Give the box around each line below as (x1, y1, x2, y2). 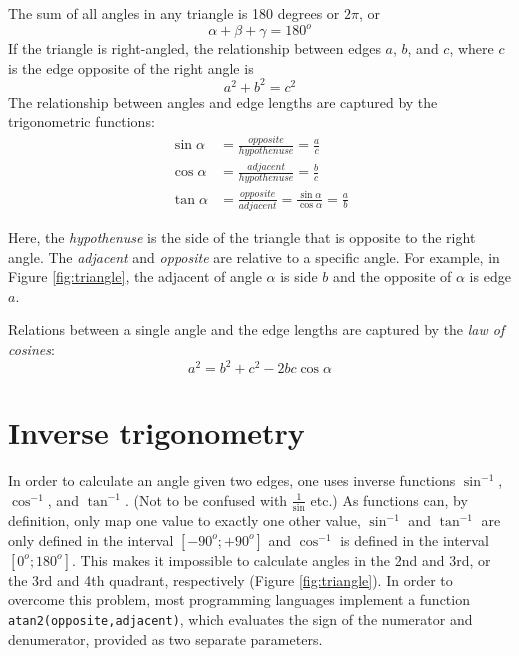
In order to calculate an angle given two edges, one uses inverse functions (8, 470, 456, 491)
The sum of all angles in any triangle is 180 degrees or (8, 3, 340, 23)
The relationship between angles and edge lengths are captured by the (8, 91, 438, 112)
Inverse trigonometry (8, 412, 305, 453)
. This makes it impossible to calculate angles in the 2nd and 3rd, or (71, 549, 491, 570)
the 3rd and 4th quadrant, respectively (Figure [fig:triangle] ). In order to (8, 569, 453, 590)
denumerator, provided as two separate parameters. (8, 628, 323, 649)
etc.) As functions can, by (310, 489, 468, 510)
